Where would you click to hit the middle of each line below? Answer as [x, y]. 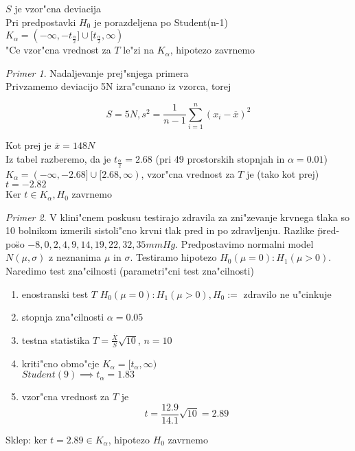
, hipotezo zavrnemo [213, 50]
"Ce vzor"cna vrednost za [58, 50]
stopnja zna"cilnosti [63, 317]
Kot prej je [28, 145]
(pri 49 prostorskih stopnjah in [220, 158]
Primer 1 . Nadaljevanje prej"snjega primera [97, 72]
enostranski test [55, 293]
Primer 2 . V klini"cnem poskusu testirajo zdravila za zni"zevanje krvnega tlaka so [177, 217]
